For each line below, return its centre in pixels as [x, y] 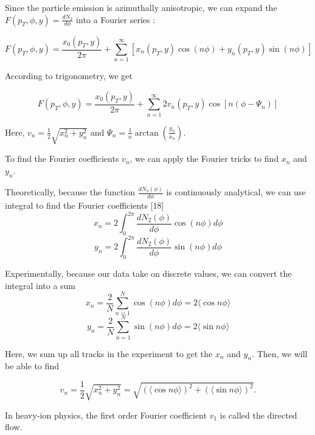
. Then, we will [280, 353]
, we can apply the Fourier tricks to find [204, 158]
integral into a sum [40, 285]
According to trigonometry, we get [69, 76]
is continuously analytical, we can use [236, 192]
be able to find [32, 366]
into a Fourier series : [116, 19]
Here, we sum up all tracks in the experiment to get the [109, 353]
